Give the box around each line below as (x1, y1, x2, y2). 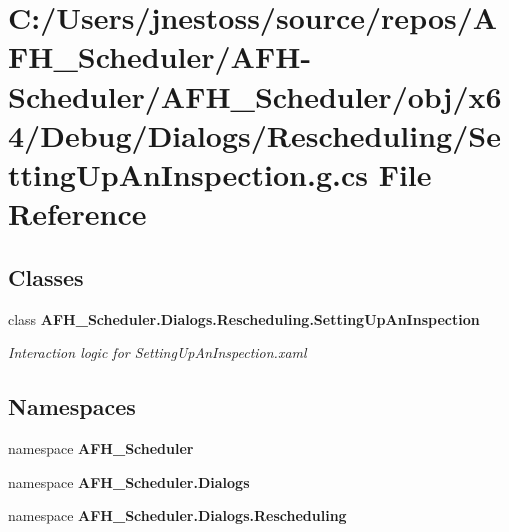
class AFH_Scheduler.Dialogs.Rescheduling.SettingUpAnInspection (8, 308, 480, 329)
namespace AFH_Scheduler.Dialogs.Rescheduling (8, 505, 347, 526)
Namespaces (8, 391, 136, 422)
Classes (8, 261, 84, 292)
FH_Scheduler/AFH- (8, 36, 312, 77)
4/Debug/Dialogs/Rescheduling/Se (8, 114, 501, 155)
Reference (8, 193, 147, 234)
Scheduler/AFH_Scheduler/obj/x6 (8, 75, 502, 116)
